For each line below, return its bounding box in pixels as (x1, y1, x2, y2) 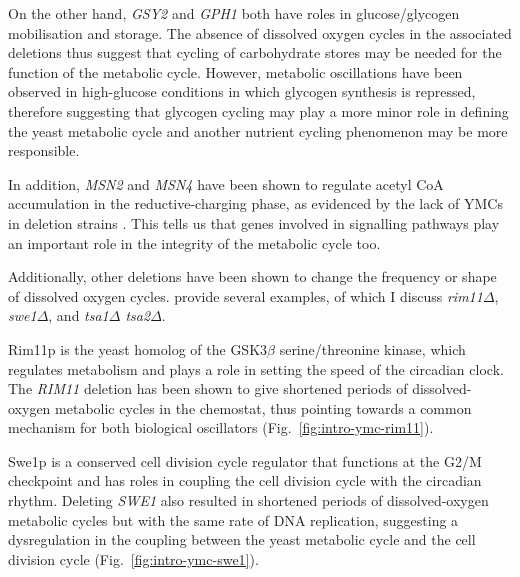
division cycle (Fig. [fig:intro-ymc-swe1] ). (8, 548, 259, 569)
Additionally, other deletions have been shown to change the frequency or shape (8, 266, 497, 287)
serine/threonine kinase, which (279, 338, 466, 359)
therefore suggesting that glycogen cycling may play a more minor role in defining (8, 100, 509, 121)
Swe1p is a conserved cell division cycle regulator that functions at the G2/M (8, 450, 482, 471)
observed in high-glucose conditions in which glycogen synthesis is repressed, (8, 81, 476, 102)
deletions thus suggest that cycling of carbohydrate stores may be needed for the (8, 42, 502, 63)
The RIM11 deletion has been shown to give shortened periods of (8, 378, 408, 399)
